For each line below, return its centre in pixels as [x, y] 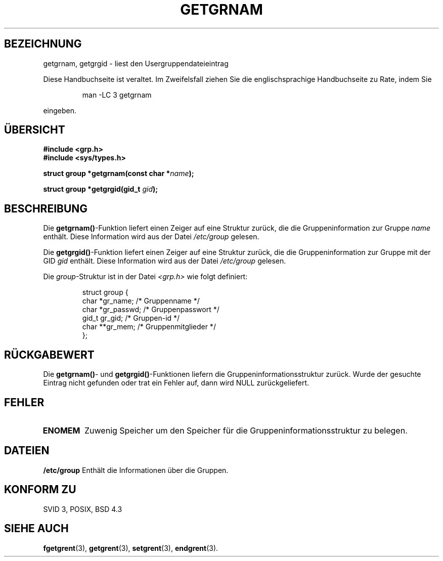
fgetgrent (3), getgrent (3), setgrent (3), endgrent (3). [131, 548]
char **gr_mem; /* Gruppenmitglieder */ [149, 327]
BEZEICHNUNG [43, 44]
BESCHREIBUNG [46, 208]
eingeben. [60, 110]
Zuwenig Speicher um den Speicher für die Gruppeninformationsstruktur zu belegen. [246, 430]
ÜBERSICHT [35, 130]
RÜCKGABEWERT [49, 355]
